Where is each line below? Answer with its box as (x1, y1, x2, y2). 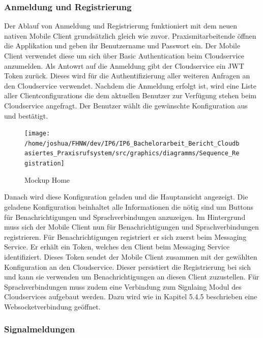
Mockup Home (24, 174, 70, 185)
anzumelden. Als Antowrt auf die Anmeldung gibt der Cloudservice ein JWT (4, 60, 244, 71)
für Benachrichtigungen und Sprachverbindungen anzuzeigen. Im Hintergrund (4, 211, 246, 222)
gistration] (24, 160, 65, 167)
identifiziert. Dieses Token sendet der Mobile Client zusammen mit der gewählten (4, 251, 257, 262)
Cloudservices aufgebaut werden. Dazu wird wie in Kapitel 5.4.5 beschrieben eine (4, 291, 257, 302)
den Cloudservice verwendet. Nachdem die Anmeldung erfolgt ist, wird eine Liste (4, 80, 257, 91)
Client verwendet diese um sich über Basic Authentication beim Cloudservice (4, 50, 244, 61)
